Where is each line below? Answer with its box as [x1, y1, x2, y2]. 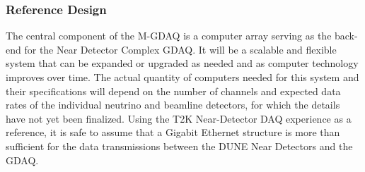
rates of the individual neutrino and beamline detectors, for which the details [6, 97, 340, 112]
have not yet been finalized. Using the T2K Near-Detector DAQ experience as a [6, 111, 352, 125]
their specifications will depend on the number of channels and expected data [6, 83, 341, 98]
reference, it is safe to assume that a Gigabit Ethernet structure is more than [6, 125, 340, 140]
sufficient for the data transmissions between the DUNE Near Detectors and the [6, 138, 353, 153]
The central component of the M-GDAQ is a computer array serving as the [6, 28, 332, 43]
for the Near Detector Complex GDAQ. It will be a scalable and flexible [24, 42, 337, 56]
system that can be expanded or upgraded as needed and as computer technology [6, 56, 359, 70]
